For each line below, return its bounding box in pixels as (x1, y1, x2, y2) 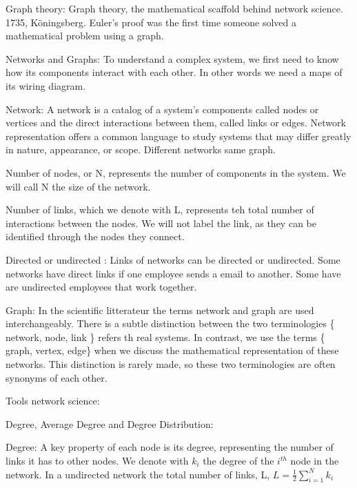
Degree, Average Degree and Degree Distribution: (6, 416, 214, 431)
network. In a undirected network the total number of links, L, (6, 467, 270, 481)
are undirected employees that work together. (6, 280, 197, 294)
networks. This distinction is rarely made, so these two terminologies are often (6, 357, 336, 371)
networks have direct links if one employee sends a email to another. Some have (6, 266, 341, 280)
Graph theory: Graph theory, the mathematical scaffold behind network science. (6, 1, 343, 15)
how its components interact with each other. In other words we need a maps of (6, 65, 343, 79)
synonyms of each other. (6, 370, 108, 384)
